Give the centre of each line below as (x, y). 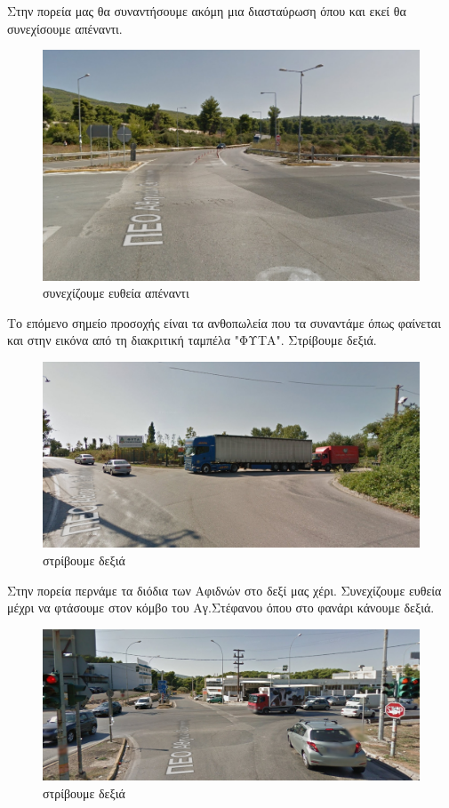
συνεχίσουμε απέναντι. (65, 28)
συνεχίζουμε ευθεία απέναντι (116, 293)
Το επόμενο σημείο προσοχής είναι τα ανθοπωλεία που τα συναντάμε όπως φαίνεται (224, 322)
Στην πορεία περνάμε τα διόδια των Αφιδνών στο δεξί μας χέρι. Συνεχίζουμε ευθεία (224, 590)
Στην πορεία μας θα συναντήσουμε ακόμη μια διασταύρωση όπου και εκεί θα (207, 11)
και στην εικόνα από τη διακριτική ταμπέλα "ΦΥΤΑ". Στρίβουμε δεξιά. (192, 340)
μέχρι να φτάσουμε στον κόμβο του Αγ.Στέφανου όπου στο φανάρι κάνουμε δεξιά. (221, 608)
